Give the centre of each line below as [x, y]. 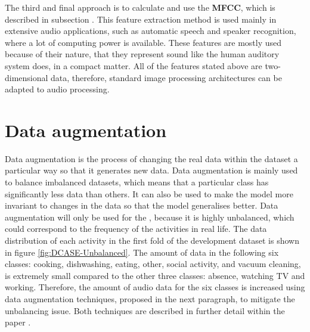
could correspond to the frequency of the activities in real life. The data [136, 229]
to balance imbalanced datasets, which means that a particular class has [137, 182]
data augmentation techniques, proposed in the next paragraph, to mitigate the [150, 299]
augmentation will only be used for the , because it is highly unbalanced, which [150, 217]
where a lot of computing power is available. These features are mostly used [143, 42]
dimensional [27, 77]
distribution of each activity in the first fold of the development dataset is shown [152, 241]
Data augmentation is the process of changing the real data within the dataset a [151, 158]
